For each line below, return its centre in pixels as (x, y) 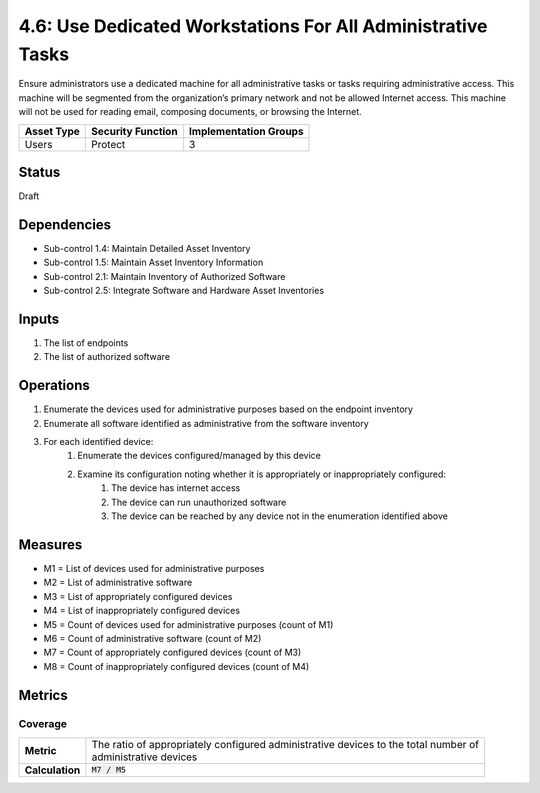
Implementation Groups (246, 131)
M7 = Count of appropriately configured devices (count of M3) (172, 652)
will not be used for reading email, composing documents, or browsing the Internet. (190, 112)
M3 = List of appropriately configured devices (138, 596)
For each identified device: (98, 442)
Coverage (43, 724)
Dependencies (65, 224)
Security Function (135, 131)
